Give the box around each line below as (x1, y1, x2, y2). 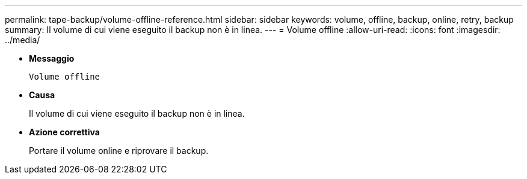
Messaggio (29, 53, 75, 63)
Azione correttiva (29, 127, 100, 137)
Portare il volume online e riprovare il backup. (29, 145, 209, 156)
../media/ (5, 35, 40, 45)
